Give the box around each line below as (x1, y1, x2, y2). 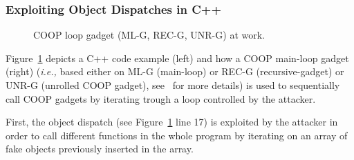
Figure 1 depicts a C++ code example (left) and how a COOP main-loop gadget (6, 50, 349, 65)
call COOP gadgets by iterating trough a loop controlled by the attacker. (6, 91, 316, 106)
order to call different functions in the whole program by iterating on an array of (6, 128, 348, 142)
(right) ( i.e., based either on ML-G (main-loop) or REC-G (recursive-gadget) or (6, 64, 344, 79)
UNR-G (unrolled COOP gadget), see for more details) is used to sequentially (6, 78, 340, 92)
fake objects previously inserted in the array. (6, 141, 194, 156)
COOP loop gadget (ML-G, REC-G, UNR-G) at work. (33, 28, 265, 42)
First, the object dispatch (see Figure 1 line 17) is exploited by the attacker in (6, 114, 338, 129)
